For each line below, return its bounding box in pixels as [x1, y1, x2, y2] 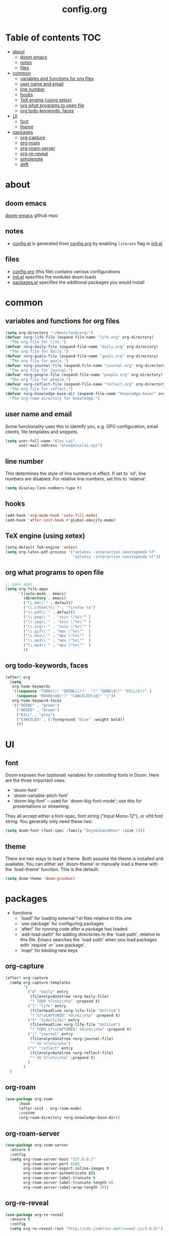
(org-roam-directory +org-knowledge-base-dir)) [18, 1115, 121, 1120]
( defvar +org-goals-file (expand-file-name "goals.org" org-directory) [5, 353, 158, 359]
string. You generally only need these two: [5, 819, 93, 825]
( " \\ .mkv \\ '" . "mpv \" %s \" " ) [23, 633, 92, 638]
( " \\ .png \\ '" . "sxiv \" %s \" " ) [23, 614, 92, 619]
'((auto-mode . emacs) [18, 591, 66, 596]
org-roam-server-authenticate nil [23, 1171, 96, 1176]
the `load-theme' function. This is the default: [5, 867, 99, 872]
